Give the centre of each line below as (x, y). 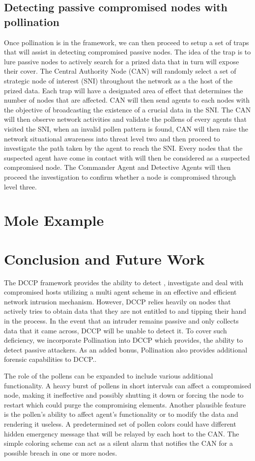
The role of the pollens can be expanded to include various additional (109, 375)
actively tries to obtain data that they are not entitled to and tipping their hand (125, 311)
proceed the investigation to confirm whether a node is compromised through (120, 176)
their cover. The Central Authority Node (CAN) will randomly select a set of (120, 71)
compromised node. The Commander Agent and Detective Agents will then (117, 167)
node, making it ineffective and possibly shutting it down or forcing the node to (124, 395)
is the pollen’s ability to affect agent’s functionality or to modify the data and (121, 414)
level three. (20, 186)
